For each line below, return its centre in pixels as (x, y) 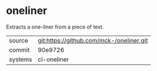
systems (21, 59)
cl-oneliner (53, 59)
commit (19, 49)
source (18, 40)
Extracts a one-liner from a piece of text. (55, 27)
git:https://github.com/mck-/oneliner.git (93, 40)
